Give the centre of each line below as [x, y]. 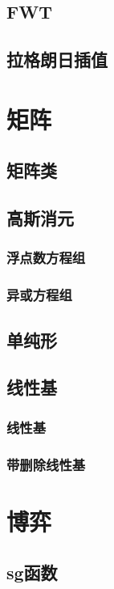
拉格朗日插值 [57, 59]
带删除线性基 [46, 464]
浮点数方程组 [46, 258]
